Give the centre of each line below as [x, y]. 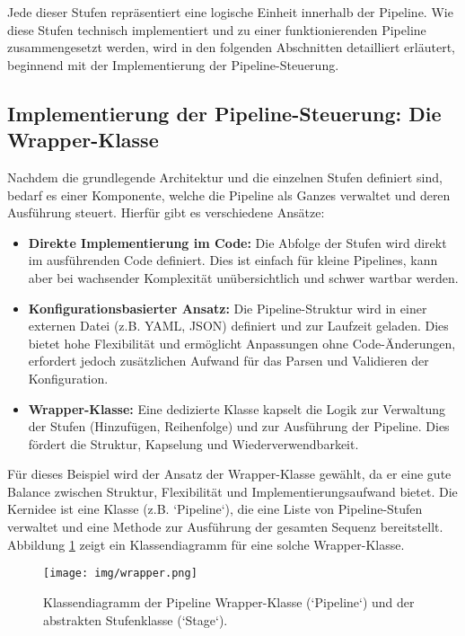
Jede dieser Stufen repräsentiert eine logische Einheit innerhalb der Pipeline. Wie [230, 12]
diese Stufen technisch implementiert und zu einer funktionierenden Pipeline [217, 29]
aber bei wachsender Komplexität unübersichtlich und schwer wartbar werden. [243, 277]
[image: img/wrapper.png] [120, 574]
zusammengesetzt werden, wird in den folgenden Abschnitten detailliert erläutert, [231, 47]
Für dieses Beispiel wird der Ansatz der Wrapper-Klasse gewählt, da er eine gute [229, 474]
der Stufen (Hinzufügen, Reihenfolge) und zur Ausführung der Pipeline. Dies [239, 426]
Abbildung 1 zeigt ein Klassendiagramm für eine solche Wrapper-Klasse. [206, 544]
